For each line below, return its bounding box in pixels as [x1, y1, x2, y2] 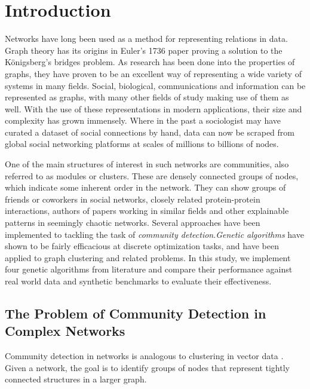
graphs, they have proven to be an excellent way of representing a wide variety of [5, 67, 302, 79]
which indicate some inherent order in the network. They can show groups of [5, 181, 286, 194]
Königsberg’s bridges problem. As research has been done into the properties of [5, 56, 295, 68]
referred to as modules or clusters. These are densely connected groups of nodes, [5, 169, 299, 182]
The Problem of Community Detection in [5, 304, 266, 322]
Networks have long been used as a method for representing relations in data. [5, 32, 288, 45]
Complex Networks [5, 321, 125, 340]
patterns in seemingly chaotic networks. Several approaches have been [5, 216, 260, 229]
